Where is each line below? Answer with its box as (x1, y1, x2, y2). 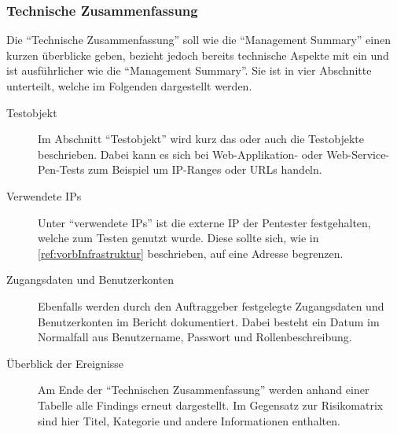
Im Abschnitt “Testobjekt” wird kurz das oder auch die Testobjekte (38, 131, 364, 147)
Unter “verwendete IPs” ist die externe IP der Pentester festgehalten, (38, 214, 371, 230)
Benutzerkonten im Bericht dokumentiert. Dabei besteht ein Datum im (38, 313, 380, 329)
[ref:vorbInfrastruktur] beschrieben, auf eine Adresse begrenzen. (38, 245, 344, 261)
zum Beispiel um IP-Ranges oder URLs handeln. (88, 161, 322, 178)
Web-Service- (326, 145, 390, 162)
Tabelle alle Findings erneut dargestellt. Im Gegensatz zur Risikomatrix (38, 396, 384, 413)
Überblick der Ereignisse (6, 355, 124, 371)
